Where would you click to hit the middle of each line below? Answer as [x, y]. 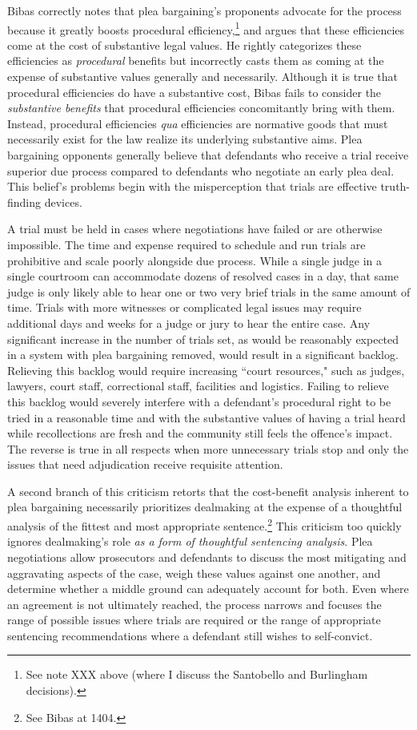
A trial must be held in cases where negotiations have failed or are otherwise [195, 229]
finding [24, 202]
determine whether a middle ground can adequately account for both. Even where [208, 589]
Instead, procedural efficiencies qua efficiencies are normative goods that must [198, 123]
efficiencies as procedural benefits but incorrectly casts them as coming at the [196, 60]
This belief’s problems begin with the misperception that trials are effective [192, 186]
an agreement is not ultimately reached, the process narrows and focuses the [194, 604]
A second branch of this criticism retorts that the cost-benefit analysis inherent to [208, 491]
